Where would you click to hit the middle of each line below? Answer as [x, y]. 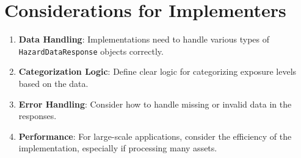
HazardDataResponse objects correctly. [91, 51]
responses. [38, 116]
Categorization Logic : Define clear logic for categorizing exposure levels [158, 71]
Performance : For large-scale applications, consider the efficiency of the [155, 136]
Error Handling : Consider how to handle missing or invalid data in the [155, 104]
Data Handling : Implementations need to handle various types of [144, 39]
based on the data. [53, 83]
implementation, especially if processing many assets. [118, 148]
